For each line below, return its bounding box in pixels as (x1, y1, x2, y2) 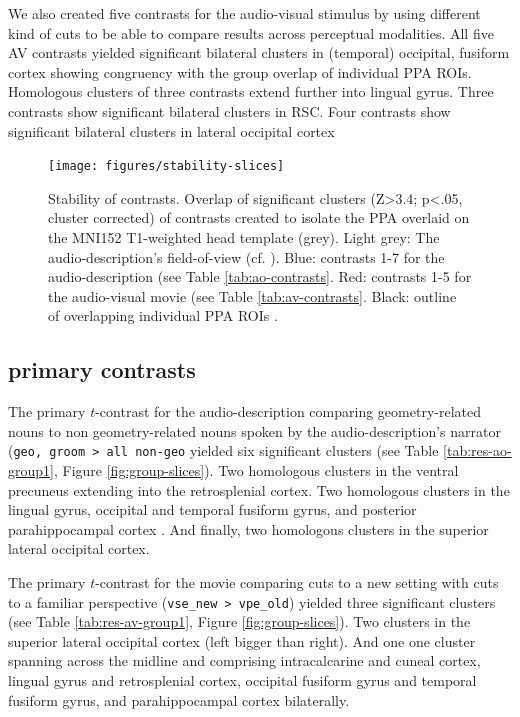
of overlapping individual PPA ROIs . (48, 305, 278, 326)
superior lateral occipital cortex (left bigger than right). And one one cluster (8, 630, 476, 651)
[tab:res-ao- (443, 440, 512, 461)
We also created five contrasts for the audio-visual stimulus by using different (8, 3, 481, 23)
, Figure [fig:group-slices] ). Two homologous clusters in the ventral (53, 460, 459, 481)
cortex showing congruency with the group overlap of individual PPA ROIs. (8, 61, 472, 82)
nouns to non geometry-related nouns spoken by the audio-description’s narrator (8, 420, 501, 441)
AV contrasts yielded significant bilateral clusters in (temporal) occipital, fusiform (8, 42, 510, 63)
